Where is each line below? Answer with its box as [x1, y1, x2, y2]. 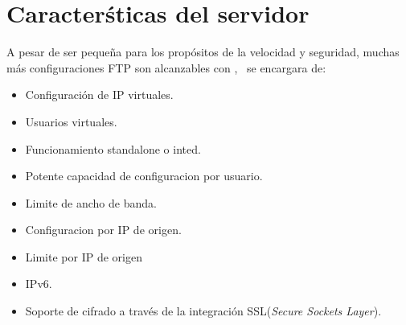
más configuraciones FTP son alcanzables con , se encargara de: [6, 59, 326, 76]
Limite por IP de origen [25, 248, 142, 265]
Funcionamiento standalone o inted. [25, 140, 201, 157]
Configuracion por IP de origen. [25, 221, 182, 238]
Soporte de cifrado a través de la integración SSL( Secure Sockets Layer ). [25, 302, 382, 319]
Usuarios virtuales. [25, 113, 117, 130]
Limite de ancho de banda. [25, 194, 157, 211]
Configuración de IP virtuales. [25, 86, 174, 103]
